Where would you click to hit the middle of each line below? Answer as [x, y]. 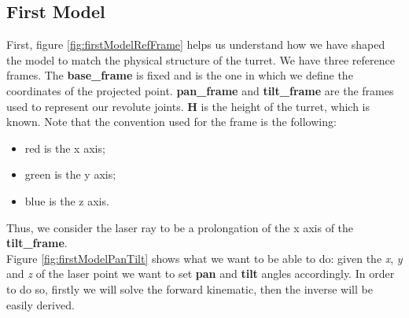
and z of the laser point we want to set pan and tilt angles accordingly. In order [201, 274]
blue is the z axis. [67, 200]
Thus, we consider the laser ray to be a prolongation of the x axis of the [180, 227]
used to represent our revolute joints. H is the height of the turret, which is [188, 106]
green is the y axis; [70, 174]
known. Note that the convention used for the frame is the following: [171, 122]
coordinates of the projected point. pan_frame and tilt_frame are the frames [200, 90]
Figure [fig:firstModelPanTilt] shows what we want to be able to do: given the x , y [204, 258]
